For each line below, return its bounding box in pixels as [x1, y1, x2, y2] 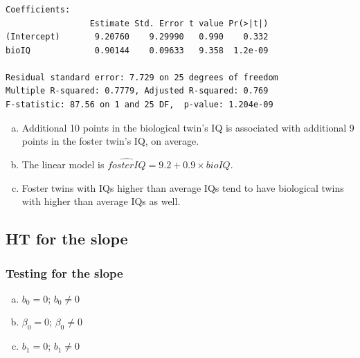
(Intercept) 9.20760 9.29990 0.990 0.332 [6, 32, 269, 42]
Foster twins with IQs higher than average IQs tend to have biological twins [21, 180, 344, 195]
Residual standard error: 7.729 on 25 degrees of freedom [6, 72, 278, 82]
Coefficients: [6, 4, 71, 15]
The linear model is [21, 157, 105, 172]
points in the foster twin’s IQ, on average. [21, 134, 199, 148]
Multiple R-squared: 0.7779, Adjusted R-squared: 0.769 [6, 86, 269, 96]
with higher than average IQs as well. [21, 194, 181, 208]
